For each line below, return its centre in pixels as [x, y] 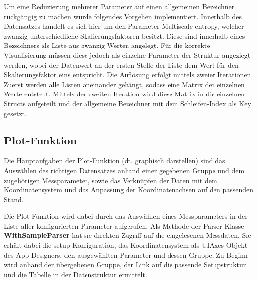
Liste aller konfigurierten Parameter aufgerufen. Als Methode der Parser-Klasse [124, 225]
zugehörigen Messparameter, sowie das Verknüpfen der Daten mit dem [111, 180]
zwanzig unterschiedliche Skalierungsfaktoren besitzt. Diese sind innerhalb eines [125, 35]
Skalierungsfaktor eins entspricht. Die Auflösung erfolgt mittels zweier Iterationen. [128, 74]
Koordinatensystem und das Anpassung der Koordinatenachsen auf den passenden [128, 190]
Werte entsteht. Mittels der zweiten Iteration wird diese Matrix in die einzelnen [124, 94]
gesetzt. [15, 113]
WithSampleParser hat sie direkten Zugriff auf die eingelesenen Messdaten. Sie [128, 235]
